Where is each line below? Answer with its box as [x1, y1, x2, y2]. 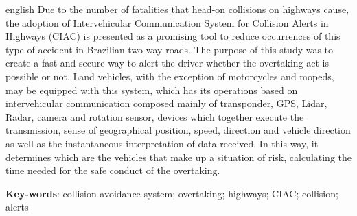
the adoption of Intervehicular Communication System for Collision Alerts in [5, 15, 329, 29]
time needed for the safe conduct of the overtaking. [5, 163, 220, 178]
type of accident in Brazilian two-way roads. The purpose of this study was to [5, 42, 334, 56]
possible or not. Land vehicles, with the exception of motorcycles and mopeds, [5, 69, 334, 83]
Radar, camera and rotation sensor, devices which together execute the [5, 109, 304, 123]
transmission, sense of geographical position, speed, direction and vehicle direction [5, 123, 351, 137]
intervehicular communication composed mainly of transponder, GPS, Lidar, [5, 96, 327, 110]
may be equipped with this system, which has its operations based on [5, 82, 298, 97]
